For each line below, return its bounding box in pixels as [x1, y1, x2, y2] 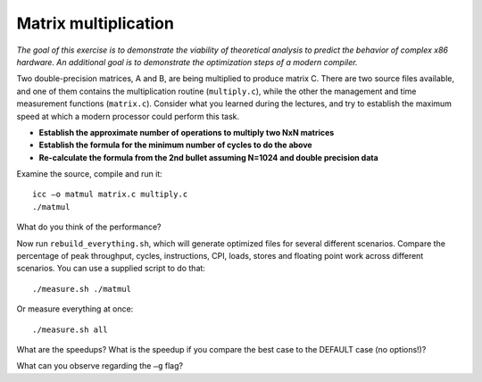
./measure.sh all [32, 324, 108, 335]
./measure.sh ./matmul [32, 284, 132, 294]
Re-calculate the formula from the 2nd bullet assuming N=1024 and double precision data [38, 152, 378, 162]
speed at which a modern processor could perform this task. [16, 111, 240, 121]
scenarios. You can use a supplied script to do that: [16, 263, 205, 274]
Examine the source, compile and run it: [16, 169, 162, 179]
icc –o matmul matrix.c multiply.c [32, 189, 188, 200]
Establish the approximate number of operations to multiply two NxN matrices [38, 127, 335, 137]
